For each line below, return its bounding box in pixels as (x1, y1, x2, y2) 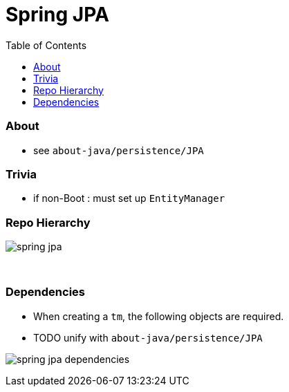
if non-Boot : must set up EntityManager (33, 192, 225, 205)
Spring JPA (6, 3, 109, 26)
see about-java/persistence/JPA (33, 144, 204, 156)
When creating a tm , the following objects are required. (33, 310, 284, 322)
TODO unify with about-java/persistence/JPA (33, 331, 263, 344)
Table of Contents (6, 39, 87, 51)
